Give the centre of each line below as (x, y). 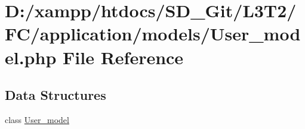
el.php (31, 57)
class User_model (37, 119)
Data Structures (56, 95)
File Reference (123, 57)
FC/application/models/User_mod (153, 34)
